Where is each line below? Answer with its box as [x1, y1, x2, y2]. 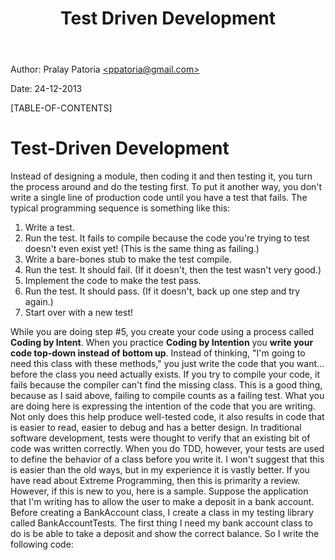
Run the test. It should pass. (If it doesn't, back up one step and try [24, 285, 301, 297]
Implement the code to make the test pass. [24, 275, 202, 287]
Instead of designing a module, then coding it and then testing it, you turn [10, 170, 313, 182]
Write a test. [24, 222, 75, 234]
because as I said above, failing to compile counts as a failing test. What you [10, 390, 325, 402]
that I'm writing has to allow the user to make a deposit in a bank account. [10, 496, 315, 508]
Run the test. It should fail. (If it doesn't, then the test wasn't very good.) [24, 264, 322, 276]
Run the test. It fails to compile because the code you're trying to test [24, 232, 310, 244]
